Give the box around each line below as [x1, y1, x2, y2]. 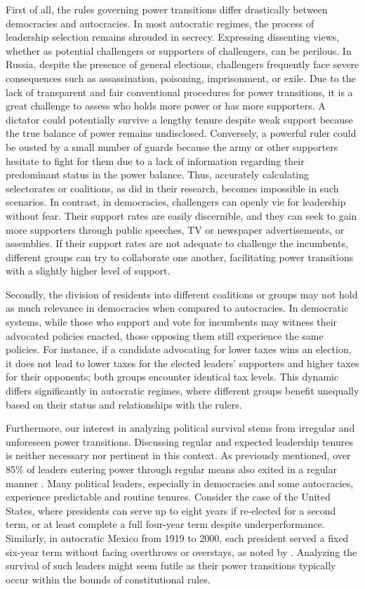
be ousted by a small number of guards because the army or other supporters [6, 139, 338, 154]
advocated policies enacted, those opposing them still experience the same [6, 328, 324, 343]
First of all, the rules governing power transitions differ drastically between [6, 2, 328, 16]
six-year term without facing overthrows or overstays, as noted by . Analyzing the [6, 544, 357, 559]
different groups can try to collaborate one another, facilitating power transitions [6, 249, 354, 264]
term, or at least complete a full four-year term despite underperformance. [6, 517, 325, 531]
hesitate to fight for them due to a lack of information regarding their [6, 153, 305, 168]
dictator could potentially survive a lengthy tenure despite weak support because [6, 112, 353, 126]
